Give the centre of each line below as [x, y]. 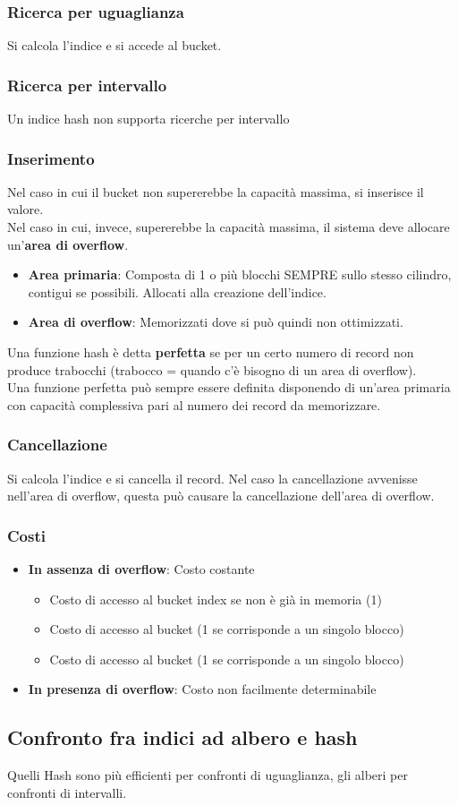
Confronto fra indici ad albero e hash [182, 737]
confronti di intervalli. [67, 792]
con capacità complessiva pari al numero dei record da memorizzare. [194, 404]
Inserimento [51, 158]
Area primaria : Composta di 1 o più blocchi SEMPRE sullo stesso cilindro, [240, 274]
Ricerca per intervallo [87, 85]
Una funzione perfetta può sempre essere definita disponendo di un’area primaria [229, 387]
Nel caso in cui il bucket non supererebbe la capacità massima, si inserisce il [216, 191]
